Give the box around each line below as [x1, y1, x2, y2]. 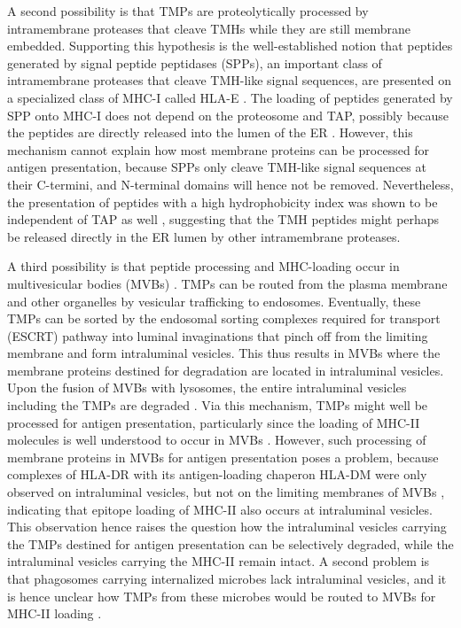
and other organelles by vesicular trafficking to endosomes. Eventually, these [7, 291, 421, 310]
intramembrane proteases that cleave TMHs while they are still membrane [7, 19, 411, 37]
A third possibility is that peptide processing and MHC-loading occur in [7, 257, 400, 275]
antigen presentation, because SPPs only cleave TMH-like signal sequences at [7, 158, 426, 176]
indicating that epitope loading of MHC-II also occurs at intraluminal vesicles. [7, 500, 433, 518]
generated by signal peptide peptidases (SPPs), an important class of [7, 53, 382, 72]
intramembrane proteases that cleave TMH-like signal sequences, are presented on [7, 71, 452, 89]
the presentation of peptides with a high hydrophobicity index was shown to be [7, 192, 438, 211]
